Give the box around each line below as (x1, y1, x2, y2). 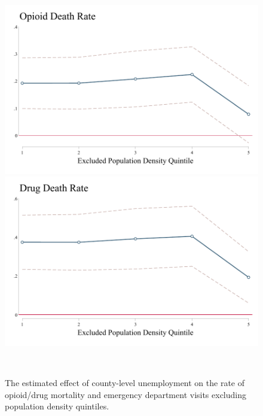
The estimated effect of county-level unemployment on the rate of (5, 376, 245, 389)
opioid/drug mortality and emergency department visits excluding (5, 388, 247, 400)
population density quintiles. (5, 400, 109, 412)
